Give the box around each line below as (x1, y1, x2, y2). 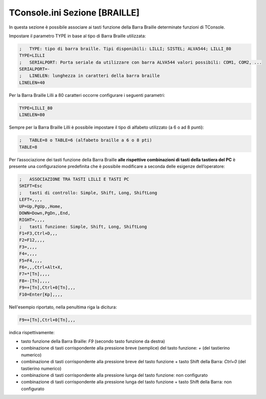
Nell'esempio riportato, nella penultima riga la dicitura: (9, 304, 117, 310)
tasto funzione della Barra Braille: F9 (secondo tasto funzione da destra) (21, 338, 165, 344)
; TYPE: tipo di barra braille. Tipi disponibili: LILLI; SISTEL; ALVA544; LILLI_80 (19, 46, 232, 51)
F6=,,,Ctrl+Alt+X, (19, 264, 63, 270)
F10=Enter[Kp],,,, (19, 292, 63, 297)
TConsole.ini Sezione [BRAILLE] (9, 7, 140, 18)
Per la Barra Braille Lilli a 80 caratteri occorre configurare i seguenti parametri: (9, 92, 165, 98)
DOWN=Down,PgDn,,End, (19, 210, 71, 215)
